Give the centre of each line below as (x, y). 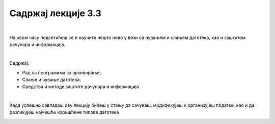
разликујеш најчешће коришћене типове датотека (64, 112)
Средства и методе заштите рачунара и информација (81, 87)
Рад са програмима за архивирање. (62, 72)
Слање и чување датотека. (52, 79)
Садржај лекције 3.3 (56, 13)
